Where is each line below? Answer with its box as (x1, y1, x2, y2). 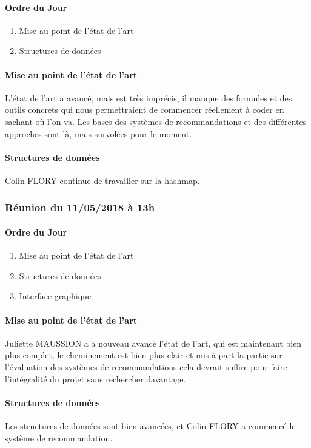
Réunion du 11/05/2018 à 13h (5, 200, 155, 215)
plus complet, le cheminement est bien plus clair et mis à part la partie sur (5, 348, 283, 361)
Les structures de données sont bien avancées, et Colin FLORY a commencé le (5, 419, 296, 432)
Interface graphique (19, 290, 92, 302)
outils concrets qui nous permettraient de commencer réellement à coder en (5, 103, 284, 116)
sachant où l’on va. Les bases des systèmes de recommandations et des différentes (5, 115, 307, 127)
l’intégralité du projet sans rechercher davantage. (5, 372, 186, 385)
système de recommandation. (5, 431, 113, 444)
